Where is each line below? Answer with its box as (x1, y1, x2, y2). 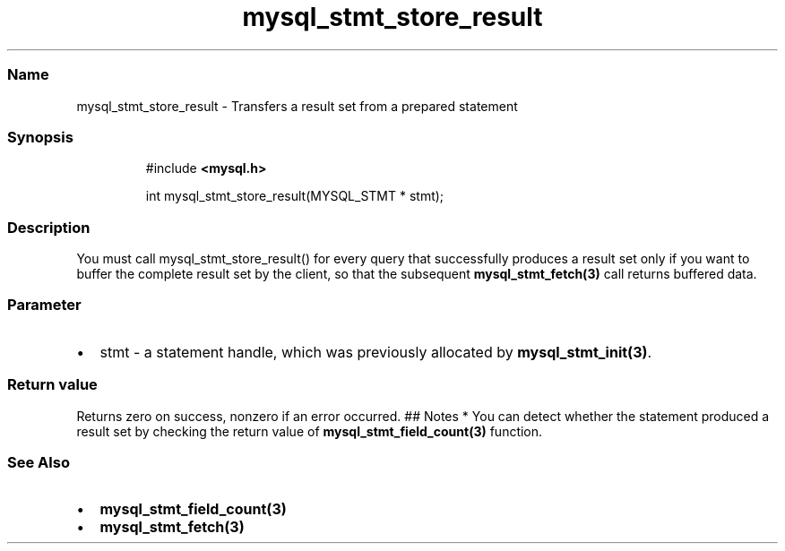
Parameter (7, 296, 82, 314)
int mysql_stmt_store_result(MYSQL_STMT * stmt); (145, 188, 444, 204)
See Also (7, 452, 70, 471)
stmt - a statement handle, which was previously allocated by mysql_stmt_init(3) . (99, 342, 652, 361)
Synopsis (7, 127, 73, 146)
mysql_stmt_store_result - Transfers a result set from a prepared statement (76, 98, 518, 114)
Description (7, 218, 91, 237)
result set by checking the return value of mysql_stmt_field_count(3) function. (76, 423, 543, 439)
